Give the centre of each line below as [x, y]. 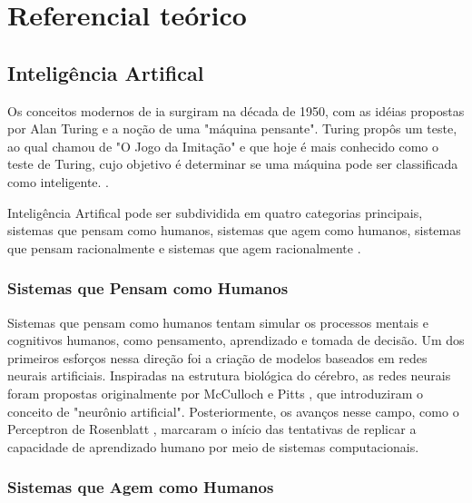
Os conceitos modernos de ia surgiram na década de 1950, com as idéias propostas [236, 110]
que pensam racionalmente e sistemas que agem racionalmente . [184, 247]
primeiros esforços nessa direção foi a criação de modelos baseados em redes [217, 357]
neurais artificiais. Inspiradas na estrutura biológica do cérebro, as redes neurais [229, 375]
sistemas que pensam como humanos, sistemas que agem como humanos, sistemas [234, 230]
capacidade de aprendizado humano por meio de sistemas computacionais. [213, 446]
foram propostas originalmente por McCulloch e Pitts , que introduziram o [216, 393]
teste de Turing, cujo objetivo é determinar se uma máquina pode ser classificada [233, 164]
